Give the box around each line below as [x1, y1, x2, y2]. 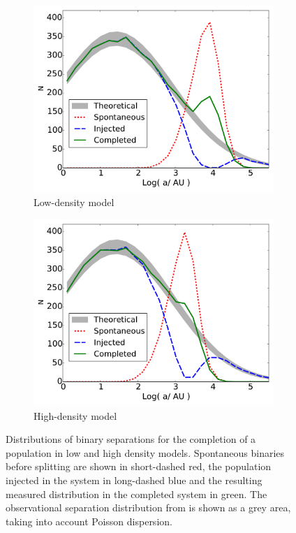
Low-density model [34, 195, 114, 209]
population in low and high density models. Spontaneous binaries [6, 445, 285, 460]
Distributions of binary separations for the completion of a [6, 432, 256, 446]
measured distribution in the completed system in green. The [6, 486, 267, 501]
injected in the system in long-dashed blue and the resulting [6, 472, 262, 487]
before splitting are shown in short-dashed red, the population [6, 459, 272, 474]
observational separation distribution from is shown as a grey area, [6, 500, 291, 515]
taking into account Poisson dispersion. [6, 513, 172, 528]
